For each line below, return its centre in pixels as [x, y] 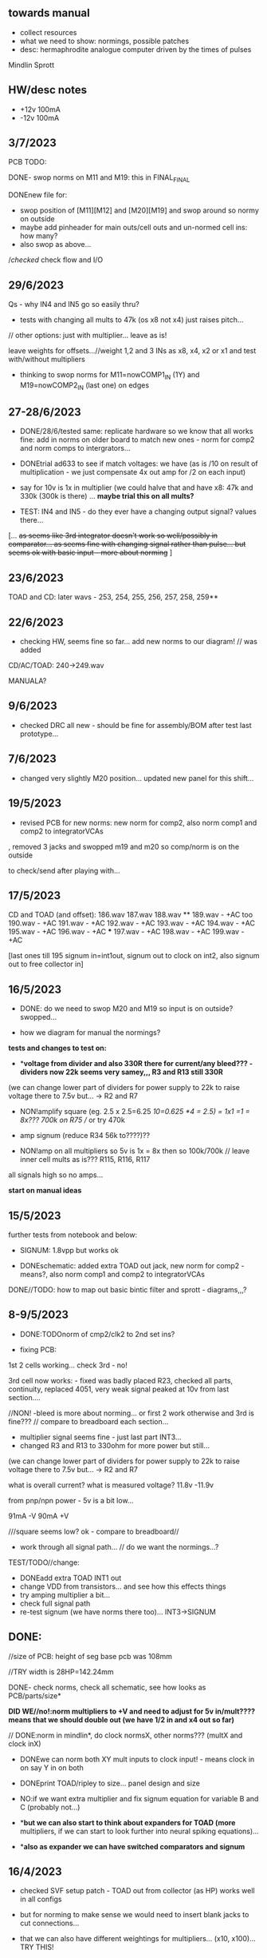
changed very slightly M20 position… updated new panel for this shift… [137, 778]
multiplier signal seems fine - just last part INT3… [100, 1437]
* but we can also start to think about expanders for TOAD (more [128, 1822]
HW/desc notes [48, 90]
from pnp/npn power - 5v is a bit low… [71, 1500]
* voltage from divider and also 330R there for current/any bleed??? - [136, 1064]
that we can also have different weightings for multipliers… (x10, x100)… [138, 1939]
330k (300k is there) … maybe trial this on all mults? [107, 496]
